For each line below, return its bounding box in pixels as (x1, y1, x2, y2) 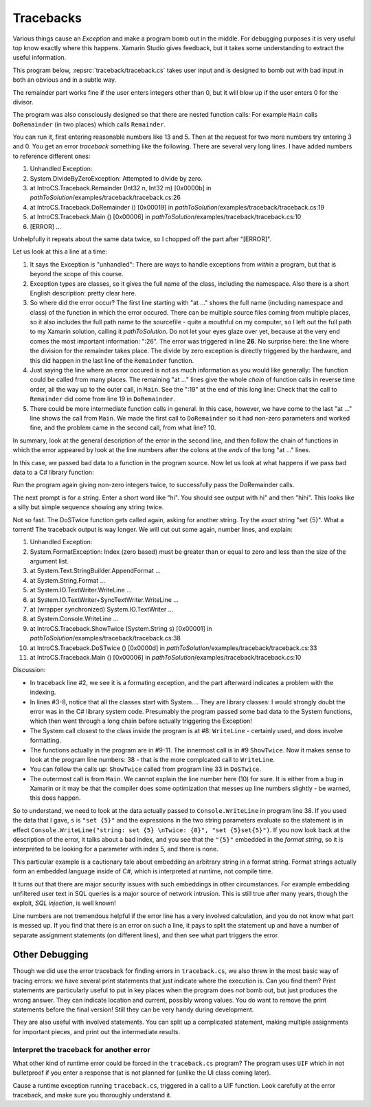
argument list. (30, 557, 69, 566)
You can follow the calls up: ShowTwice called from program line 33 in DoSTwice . (30, 765, 262, 773)
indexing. (30, 688, 56, 697)
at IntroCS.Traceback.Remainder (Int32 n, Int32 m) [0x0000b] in (30, 184, 212, 192)
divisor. (12, 98, 34, 106)
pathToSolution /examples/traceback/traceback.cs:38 (30, 634, 181, 642)
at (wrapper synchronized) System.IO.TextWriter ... (30, 605, 174, 614)
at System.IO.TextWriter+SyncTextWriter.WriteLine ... (30, 595, 179, 604)
